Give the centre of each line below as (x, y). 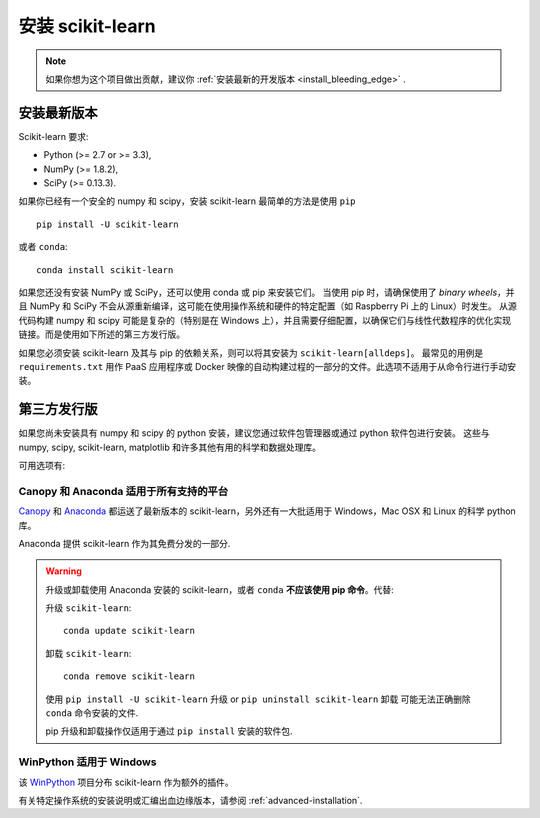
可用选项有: (42, 465)
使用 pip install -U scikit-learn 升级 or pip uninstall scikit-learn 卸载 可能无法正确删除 (258, 699)
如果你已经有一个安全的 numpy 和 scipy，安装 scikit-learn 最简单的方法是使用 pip (187, 201)
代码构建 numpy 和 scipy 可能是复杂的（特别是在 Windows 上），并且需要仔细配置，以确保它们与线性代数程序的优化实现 (265, 320)
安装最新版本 (58, 112)
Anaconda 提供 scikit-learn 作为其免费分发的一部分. (124, 543)
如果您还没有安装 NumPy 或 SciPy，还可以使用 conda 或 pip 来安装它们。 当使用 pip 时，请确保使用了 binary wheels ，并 (266, 292)
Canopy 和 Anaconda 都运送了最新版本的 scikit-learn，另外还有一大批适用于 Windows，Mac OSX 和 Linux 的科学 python (267, 511)
